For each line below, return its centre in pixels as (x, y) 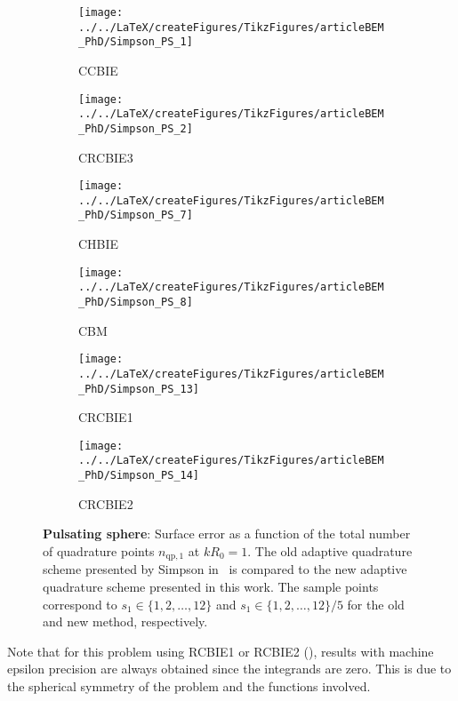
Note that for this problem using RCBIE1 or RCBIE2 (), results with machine (221, 651)
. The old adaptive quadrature (330, 550)
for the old (376, 604)
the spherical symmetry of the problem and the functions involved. (189, 685)
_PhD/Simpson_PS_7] (136, 215)
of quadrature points (99, 550)
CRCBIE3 (106, 157)
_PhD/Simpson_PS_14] (139, 476)
